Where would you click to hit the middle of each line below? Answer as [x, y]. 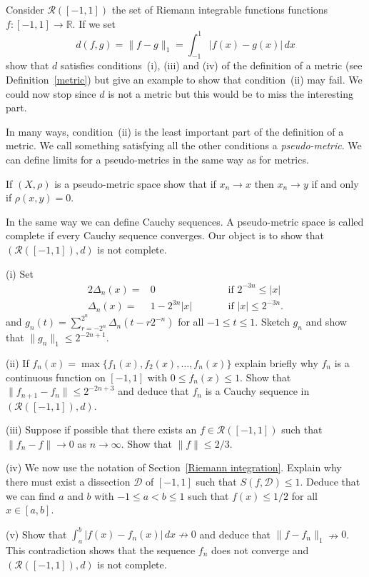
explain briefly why [277, 362]
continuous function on [56, 377]
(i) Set [20, 273]
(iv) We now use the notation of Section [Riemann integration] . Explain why [174, 467]
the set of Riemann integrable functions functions [220, 9]
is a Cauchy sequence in [257, 391]
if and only [335, 183]
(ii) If [17, 362]
